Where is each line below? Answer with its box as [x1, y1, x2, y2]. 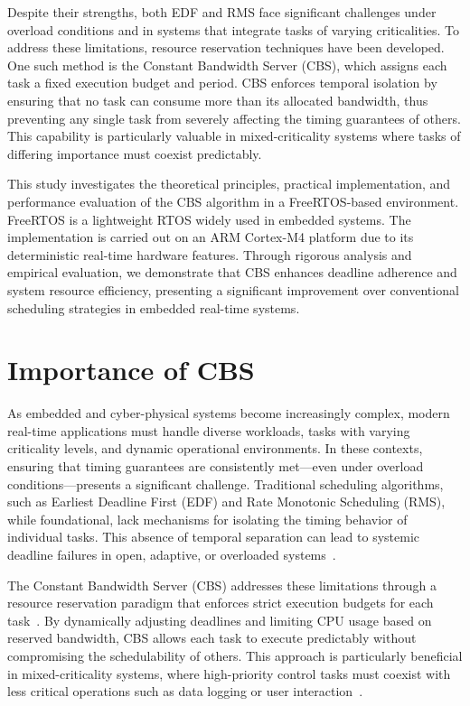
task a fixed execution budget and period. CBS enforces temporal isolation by [7, 73, 437, 92]
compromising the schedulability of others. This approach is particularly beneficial [7, 646, 463, 664]
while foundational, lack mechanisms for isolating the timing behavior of [7, 509, 408, 528]
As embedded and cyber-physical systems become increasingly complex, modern [7, 404, 450, 423]
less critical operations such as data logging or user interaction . [7, 682, 363, 701]
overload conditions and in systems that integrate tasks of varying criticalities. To [7, 20, 460, 39]
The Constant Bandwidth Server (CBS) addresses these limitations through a [7, 575, 437, 594]
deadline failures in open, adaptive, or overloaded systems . [7, 544, 336, 563]
